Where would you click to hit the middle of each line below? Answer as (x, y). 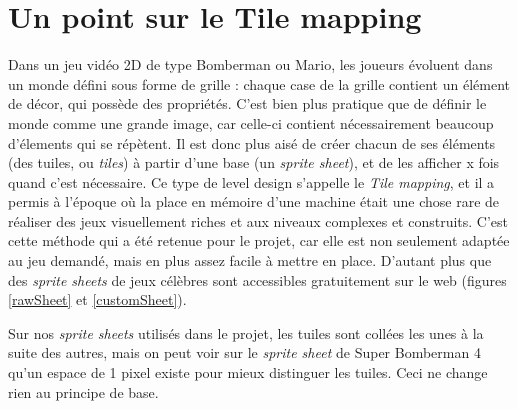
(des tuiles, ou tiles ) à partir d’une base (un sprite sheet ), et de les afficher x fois (254, 162)
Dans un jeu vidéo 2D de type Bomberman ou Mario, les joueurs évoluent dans (250, 64)
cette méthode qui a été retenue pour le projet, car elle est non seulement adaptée (259, 240)
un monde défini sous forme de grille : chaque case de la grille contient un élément (259, 83)
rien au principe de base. (83, 391)
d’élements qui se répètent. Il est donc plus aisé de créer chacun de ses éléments (252, 142)
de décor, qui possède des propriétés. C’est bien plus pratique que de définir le (247, 103)
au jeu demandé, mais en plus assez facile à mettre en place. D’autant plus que (250, 260)
